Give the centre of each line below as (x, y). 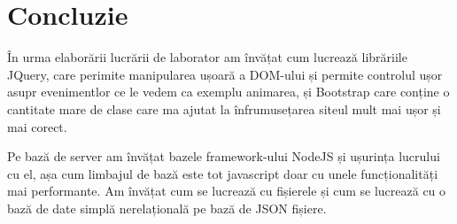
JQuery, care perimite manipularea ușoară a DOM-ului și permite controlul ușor (225, 74)
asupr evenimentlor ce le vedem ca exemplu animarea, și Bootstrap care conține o (228, 92)
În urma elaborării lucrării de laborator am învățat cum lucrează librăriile (207, 57)
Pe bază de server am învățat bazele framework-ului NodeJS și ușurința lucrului (224, 156)
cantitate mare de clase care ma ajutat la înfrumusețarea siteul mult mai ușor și (224, 108)
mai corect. (37, 126)
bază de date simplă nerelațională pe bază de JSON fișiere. (167, 208)
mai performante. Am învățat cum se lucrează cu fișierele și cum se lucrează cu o (227, 191)
